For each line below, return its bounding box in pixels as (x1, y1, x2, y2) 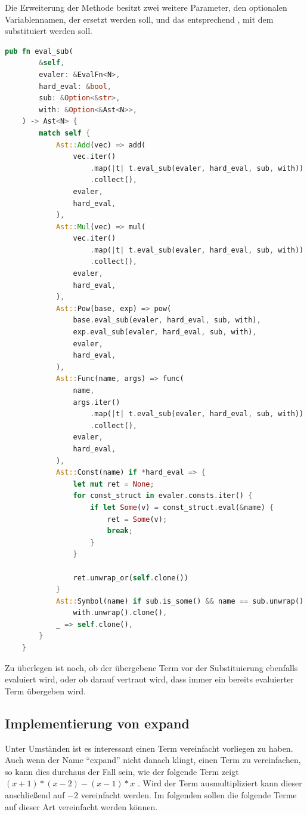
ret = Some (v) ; (107, 515, 168, 524)
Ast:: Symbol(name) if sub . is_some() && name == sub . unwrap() (55, 596, 304, 605)
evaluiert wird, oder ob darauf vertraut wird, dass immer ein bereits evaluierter (5, 673, 294, 685)
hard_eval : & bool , (39, 82, 112, 91)
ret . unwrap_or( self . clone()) (73, 573, 188, 582)
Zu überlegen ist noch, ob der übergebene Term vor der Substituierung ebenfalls (5, 661, 298, 673)
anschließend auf (5, 789, 65, 801)
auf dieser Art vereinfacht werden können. (5, 800, 158, 813)
